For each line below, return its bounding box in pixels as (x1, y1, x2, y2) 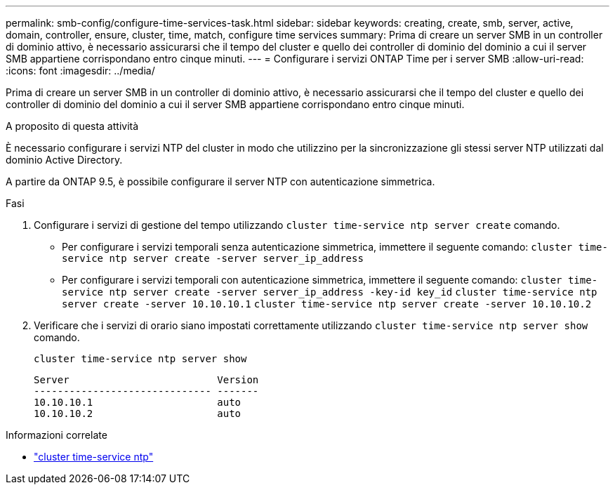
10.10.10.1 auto (34, 397, 242, 408)
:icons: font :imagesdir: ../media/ (6, 65, 155, 77)
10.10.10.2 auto (34, 408, 242, 419)
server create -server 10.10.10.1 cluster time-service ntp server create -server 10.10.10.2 (62, 298, 592, 310)
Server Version (34, 374, 259, 385)
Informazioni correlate (6, 429, 107, 441)
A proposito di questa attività (6, 120, 139, 132)
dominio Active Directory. (6, 154, 123, 166)
